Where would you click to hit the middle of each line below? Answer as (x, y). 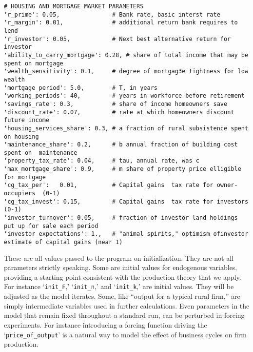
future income (27, 120)
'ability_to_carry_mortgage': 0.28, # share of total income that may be (126, 55)
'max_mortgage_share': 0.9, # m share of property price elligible (123, 169)
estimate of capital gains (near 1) (63, 242)
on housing (21, 136)
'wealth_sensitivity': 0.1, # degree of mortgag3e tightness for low (126, 72)
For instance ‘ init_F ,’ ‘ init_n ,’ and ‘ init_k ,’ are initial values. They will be (119, 286)
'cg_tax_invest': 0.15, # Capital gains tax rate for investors (126, 201)
